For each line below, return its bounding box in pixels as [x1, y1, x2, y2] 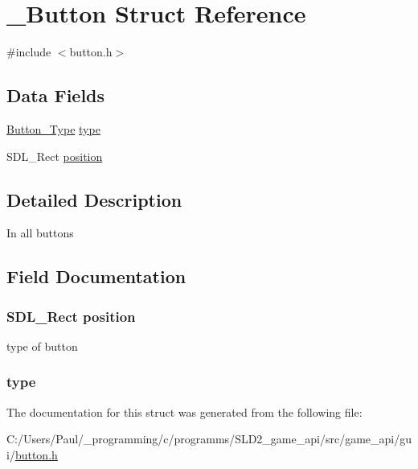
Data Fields [6, 83, 105, 108]
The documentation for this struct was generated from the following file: [6, 403, 363, 420]
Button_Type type [6, 120, 100, 137]
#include [6, 43, 51, 60]
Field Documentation [6, 264, 186, 289]
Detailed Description [6, 187, 182, 212]
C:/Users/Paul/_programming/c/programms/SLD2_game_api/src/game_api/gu [6, 430, 412, 447]
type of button [6, 337, 78, 354]
